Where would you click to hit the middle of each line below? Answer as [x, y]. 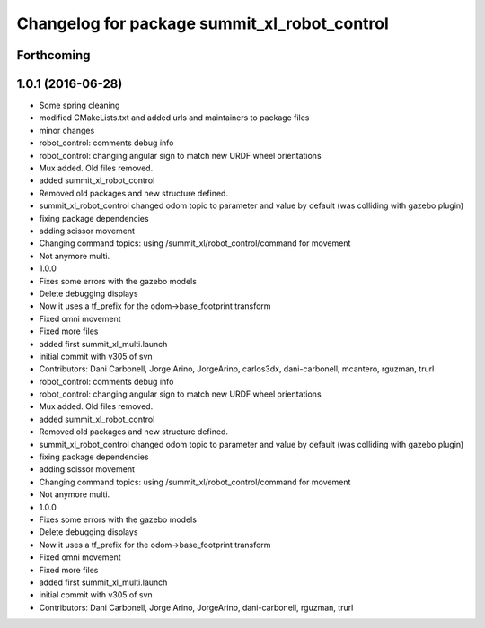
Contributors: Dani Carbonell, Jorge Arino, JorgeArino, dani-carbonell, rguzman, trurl [196, 607]
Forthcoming [53, 55]
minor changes [67, 130]
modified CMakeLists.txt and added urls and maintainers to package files [174, 118]
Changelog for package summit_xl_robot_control [203, 23]
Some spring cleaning [79, 105]
